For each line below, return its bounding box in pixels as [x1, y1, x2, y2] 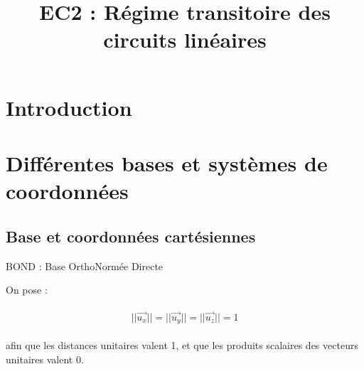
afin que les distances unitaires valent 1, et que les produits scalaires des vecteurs [6, 338, 358, 353]
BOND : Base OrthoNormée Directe [6, 258, 164, 273]
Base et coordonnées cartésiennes [6, 225, 256, 247]
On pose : [6, 282, 48, 297]
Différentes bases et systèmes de [6, 148, 328, 177]
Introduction [6, 92, 132, 122]
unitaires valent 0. [6, 352, 84, 367]
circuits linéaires [103, 25, 267, 54]
